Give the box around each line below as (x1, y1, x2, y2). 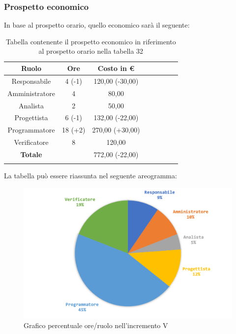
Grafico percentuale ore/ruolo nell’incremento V (24, 320, 168, 330)
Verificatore (14, 137, 49, 147)
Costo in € (97, 63, 135, 73)
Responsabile (11, 75, 51, 86)
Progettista (14, 112, 48, 123)
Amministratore (7, 88, 55, 98)
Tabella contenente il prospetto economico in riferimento (5, 36, 176, 46)
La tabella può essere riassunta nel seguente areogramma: (4, 170, 177, 181)
